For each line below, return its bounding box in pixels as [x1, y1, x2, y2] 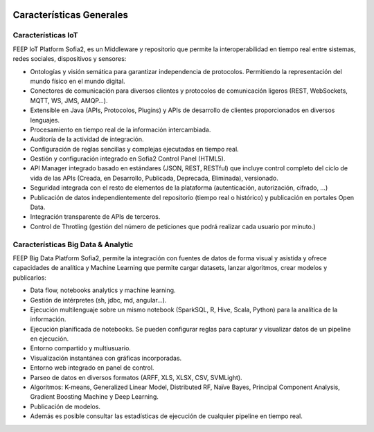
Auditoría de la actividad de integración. [30, 135, 144, 143]
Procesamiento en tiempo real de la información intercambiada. [30, 125, 211, 134]
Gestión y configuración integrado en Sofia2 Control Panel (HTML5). [30, 154, 226, 163]
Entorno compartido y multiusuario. [30, 344, 132, 352]
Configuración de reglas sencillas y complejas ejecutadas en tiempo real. [30, 145, 239, 153]
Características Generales [12, 9, 128, 21]
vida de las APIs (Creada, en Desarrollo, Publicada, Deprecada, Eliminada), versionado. [30, 174, 278, 182]
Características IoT [12, 30, 79, 40]
